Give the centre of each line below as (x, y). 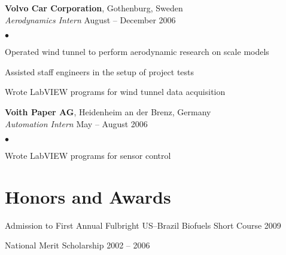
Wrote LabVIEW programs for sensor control (88, 156)
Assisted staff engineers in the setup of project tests (100, 71)
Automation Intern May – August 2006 (76, 123)
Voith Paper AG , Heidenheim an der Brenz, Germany (108, 111)
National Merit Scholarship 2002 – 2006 (77, 245)
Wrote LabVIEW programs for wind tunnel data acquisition (115, 92)
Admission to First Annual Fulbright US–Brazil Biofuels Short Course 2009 (143, 225)
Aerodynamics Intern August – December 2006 (90, 19)
